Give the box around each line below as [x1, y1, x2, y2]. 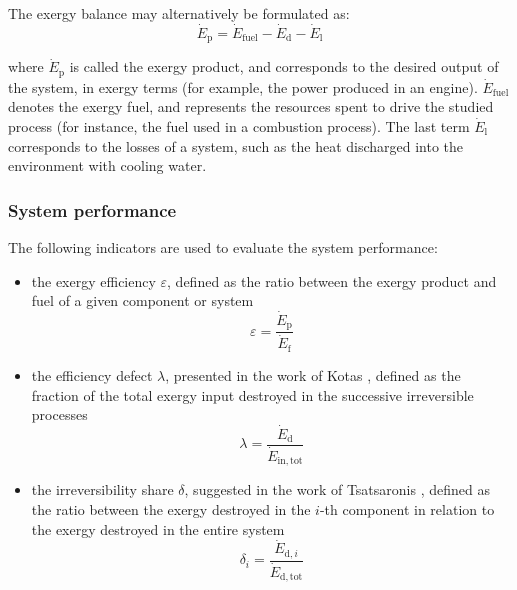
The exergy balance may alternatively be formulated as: [8, 3, 350, 23]
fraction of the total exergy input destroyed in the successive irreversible [31, 384, 474, 405]
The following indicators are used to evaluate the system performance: [8, 236, 438, 257]
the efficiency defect [31, 364, 153, 385]
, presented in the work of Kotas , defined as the [165, 364, 461, 385]
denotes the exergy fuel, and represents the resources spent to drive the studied [8, 96, 494, 117]
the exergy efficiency [31, 270, 156, 291]
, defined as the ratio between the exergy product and [167, 270, 497, 291]
